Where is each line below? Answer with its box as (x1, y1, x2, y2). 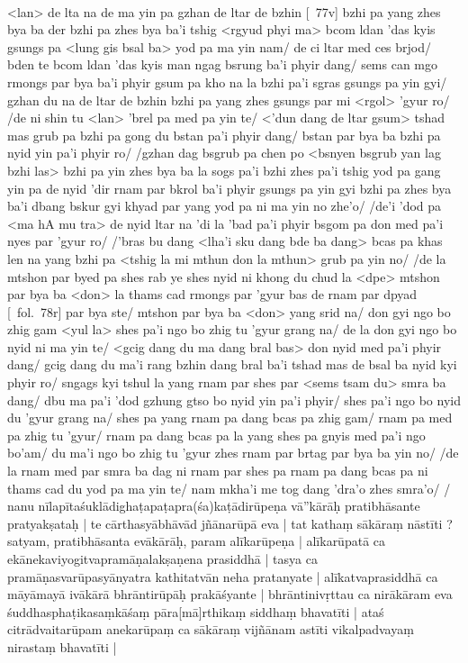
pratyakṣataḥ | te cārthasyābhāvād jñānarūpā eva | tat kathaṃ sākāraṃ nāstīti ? (7, 513, 453, 532)
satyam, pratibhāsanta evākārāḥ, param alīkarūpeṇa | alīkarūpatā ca (7, 531, 386, 550)
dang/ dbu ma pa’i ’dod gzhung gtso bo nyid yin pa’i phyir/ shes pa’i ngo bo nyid (7, 390, 461, 409)
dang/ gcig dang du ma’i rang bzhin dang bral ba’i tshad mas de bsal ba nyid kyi (7, 355, 457, 374)
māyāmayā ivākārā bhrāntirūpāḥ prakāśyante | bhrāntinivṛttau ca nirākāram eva (7, 585, 453, 604)
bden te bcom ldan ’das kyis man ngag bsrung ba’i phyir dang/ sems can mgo (7, 55, 438, 74)
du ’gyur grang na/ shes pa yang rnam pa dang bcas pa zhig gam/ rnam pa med (7, 408, 453, 427)
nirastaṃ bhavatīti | (7, 637, 117, 656)
